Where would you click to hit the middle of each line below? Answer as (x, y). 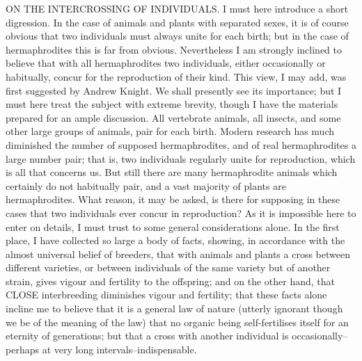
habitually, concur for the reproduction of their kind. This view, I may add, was (176, 76)
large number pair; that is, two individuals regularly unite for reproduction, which (181, 158)
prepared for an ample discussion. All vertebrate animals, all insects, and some (173, 117)
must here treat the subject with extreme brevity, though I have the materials (172, 104)
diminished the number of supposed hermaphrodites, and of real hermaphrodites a (181, 144)
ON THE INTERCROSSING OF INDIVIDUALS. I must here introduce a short (177, 8)
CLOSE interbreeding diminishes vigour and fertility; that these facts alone (166, 295)
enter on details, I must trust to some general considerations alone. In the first (173, 226)
